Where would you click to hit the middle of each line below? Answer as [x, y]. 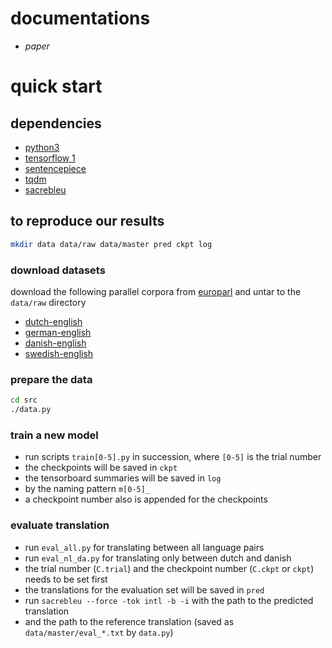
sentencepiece [55, 168]
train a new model [54, 435]
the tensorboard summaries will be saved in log [123, 478]
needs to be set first [66, 579]
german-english [58, 332]
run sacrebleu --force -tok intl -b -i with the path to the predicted [169, 600]
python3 [42, 147]
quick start [56, 86]
